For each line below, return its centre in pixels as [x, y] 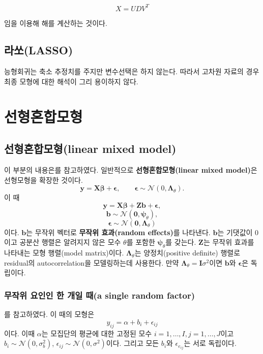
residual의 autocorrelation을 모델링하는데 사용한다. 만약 [92, 262]
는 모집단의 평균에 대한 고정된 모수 [97, 333]
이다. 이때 [20, 333]
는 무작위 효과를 [229, 242]
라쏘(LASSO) [39, 50]
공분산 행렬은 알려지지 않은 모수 [70, 242]
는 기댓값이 [235, 232]
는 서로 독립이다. [210, 343]
